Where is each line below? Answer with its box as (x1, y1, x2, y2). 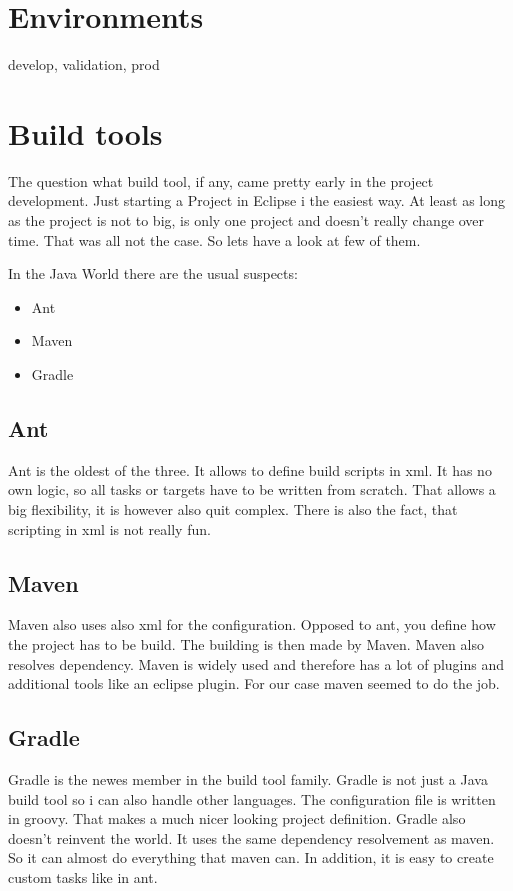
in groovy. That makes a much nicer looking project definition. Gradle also (8, 808, 466, 829)
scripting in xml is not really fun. (8, 518, 211, 539)
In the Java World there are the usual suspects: (8, 263, 298, 284)
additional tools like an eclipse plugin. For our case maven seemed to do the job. (8, 673, 500, 694)
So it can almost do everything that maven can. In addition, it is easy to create (8, 847, 494, 868)
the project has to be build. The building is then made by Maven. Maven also (8, 633, 484, 654)
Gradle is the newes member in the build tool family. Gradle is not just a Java (8, 768, 488, 789)
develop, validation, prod (8, 54, 160, 75)
